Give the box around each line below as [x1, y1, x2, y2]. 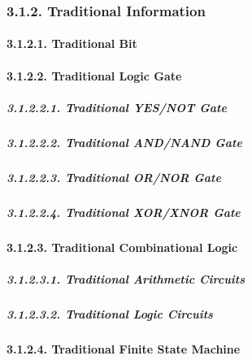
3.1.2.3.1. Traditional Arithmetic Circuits [7, 270, 245, 287]
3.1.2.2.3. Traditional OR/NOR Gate [7, 168, 221, 185]
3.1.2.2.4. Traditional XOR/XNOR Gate [7, 203, 241, 220]
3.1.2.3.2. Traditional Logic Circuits [7, 305, 213, 322]
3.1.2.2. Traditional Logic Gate [7, 67, 182, 84]
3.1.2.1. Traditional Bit [7, 35, 137, 52]
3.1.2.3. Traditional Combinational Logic [7, 238, 238, 255]
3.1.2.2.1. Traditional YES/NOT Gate [7, 98, 227, 115]
